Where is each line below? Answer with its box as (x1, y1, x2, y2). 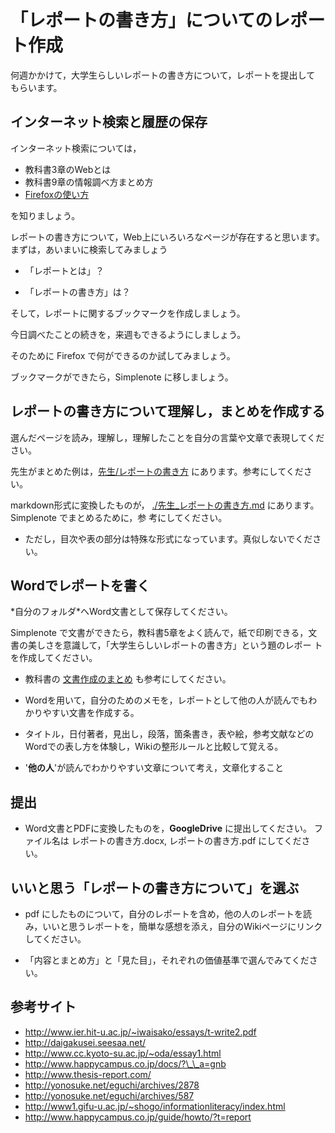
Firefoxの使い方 (24, 188, 90, 200)
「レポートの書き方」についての (10, 9, 273, 32)
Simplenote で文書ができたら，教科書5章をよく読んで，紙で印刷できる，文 (10, 627, 318, 639)
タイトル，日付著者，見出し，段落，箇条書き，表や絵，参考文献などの (24, 728, 315, 740)
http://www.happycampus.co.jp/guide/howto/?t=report (24, 1111, 252, 1123)
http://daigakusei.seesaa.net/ (24, 1036, 147, 1048)
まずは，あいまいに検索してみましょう (10, 243, 168, 255)
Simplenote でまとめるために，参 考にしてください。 (10, 511, 228, 523)
